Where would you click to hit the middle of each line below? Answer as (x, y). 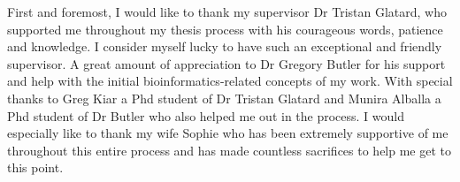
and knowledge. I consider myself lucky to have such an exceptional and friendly (225, 46)
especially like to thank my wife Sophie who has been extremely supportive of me (228, 133)
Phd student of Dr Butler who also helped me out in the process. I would (206, 115)
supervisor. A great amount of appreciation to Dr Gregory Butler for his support (226, 63)
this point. (35, 167)
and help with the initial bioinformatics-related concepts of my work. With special (230, 81)
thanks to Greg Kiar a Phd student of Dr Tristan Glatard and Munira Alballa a (224, 98)
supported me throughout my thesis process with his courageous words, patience (225, 29)
